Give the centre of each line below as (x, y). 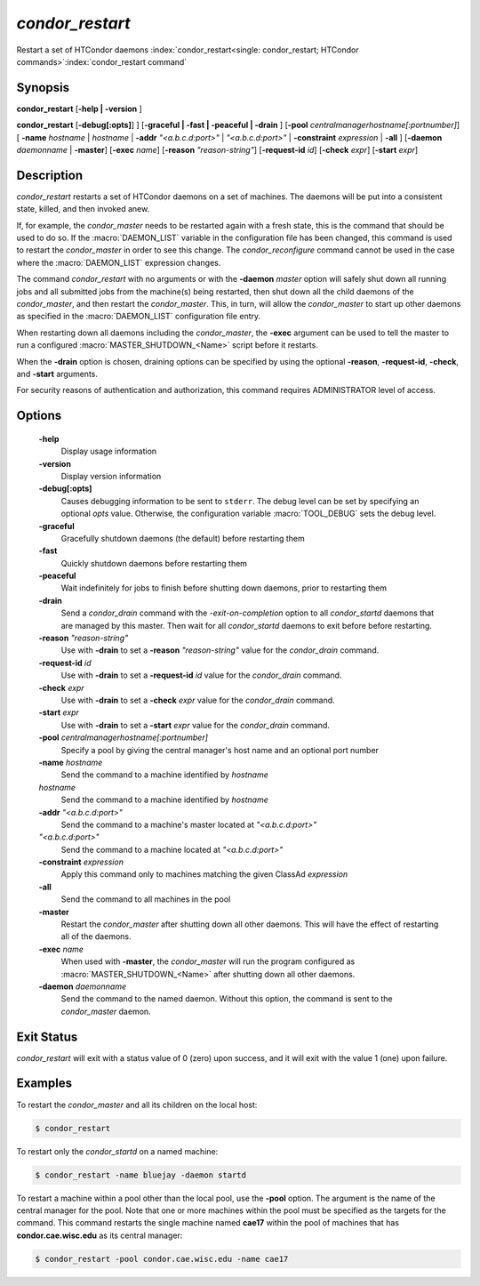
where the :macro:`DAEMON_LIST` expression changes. (119, 262)
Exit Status (47, 1037)
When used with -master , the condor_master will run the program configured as (208, 961)
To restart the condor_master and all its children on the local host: (137, 1105)
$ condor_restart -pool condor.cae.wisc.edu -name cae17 (162, 1259)
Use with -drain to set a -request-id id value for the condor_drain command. (201, 675)
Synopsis (43, 88)
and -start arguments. (57, 374)
